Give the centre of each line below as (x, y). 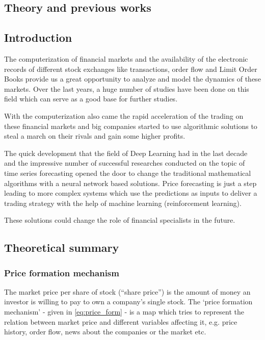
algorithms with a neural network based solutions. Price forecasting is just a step (130, 183)
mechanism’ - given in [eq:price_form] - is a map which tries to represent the (124, 312)
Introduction (38, 37)
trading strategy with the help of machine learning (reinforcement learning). (123, 203)
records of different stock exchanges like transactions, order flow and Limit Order (131, 69)
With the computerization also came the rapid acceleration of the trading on (124, 115)
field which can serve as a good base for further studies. (91, 99)
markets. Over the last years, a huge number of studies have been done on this (127, 88)
